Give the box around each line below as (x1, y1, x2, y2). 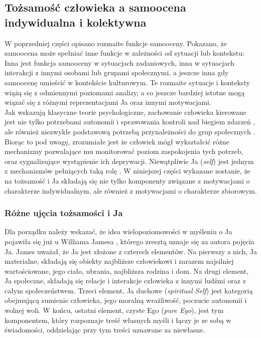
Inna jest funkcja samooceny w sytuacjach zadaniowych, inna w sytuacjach (5, 57, 235, 68)
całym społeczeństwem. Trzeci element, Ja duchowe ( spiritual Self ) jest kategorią (5, 285, 253, 295)
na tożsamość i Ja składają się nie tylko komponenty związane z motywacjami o (5, 175, 250, 186)
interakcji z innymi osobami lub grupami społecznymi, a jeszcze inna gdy (5, 67, 229, 78)
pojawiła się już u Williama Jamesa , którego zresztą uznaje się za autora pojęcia (5, 236, 254, 246)
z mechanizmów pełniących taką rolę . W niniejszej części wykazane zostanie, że (5, 165, 250, 176)
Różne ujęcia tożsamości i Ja (5, 207, 123, 219)
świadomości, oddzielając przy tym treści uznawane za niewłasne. (5, 324, 205, 335)
